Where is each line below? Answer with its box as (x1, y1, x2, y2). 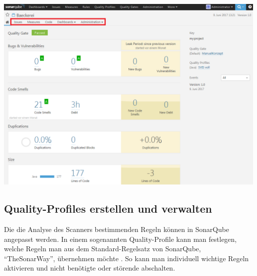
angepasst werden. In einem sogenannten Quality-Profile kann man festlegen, (4, 233, 237, 244)
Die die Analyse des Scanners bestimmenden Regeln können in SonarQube (4, 224, 229, 234)
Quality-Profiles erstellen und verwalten (4, 201, 212, 216)
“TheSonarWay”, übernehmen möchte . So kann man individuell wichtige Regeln (4, 253, 249, 263)
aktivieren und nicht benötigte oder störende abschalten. (4, 263, 175, 273)
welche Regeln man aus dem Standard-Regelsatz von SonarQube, (4, 243, 201, 254)
